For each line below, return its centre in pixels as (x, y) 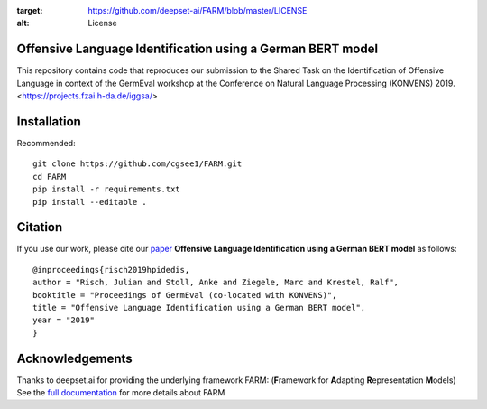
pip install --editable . (90, 202)
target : (30, 10)
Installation (49, 121)
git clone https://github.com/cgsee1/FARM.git (138, 164)
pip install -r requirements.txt (106, 189)
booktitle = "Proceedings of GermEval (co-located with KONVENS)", (185, 295)
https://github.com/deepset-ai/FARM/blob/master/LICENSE (198, 10)
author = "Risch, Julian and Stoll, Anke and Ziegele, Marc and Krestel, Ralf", (216, 283)
